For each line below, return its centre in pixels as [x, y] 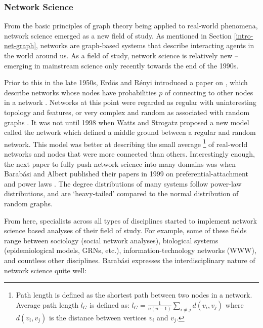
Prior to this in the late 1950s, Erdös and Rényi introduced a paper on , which [126, 82]
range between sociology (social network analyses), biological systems [111, 240]
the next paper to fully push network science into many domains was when [120, 163]
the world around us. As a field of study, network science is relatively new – [121, 55]
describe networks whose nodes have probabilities [80, 92]
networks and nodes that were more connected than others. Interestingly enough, [129, 154]
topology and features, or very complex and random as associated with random [127, 112]
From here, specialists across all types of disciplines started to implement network [130, 220]
